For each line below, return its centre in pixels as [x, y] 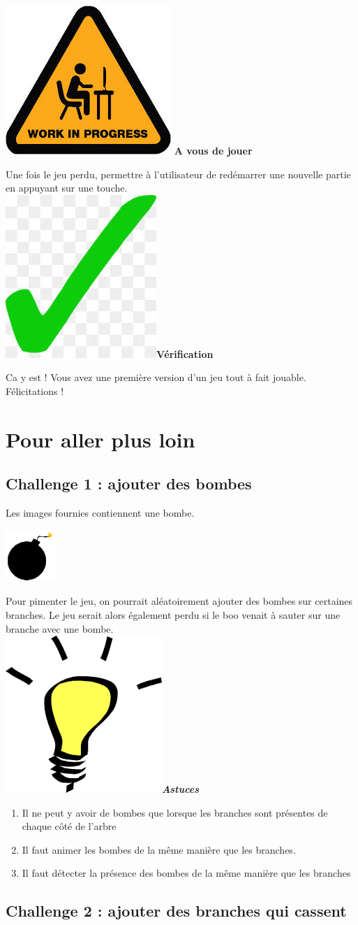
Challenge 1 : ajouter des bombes [129, 483]
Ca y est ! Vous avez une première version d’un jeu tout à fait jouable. [156, 377]
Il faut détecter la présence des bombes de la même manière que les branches [186, 873]
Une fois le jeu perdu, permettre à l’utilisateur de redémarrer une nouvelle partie [178, 174]
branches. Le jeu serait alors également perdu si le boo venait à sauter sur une [173, 614]
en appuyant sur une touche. [67, 188]
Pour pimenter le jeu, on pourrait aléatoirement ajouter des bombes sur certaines [179, 601]
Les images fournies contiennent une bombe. [100, 513]
